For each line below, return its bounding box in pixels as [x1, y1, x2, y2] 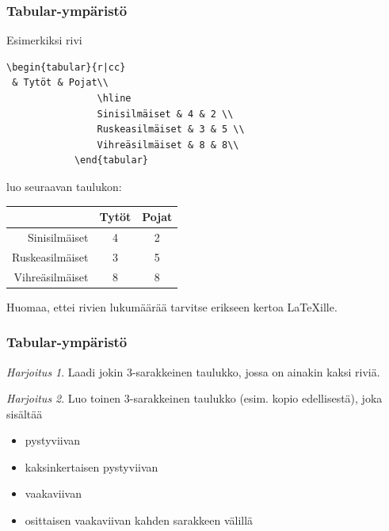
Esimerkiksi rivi [6, 32, 82, 48]
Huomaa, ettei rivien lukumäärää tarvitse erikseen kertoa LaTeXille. [6, 298, 338, 315]
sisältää [6, 405, 43, 422]
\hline [97, 93, 132, 104]
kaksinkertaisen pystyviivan [25, 458, 158, 475]
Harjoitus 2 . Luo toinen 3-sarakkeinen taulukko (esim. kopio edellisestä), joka [6, 390, 383, 407]
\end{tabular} [74, 155, 148, 166]
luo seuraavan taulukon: [6, 178, 122, 194]
